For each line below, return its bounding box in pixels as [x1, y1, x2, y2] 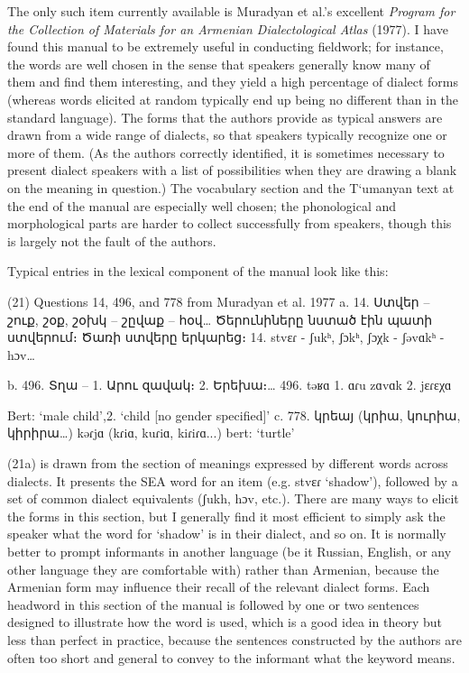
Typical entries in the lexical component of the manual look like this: [7, 262, 389, 281]
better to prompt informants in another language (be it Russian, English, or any [7, 542, 452, 561]
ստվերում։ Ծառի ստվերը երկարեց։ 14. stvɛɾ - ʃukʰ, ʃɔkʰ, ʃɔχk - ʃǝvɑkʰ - [7, 327, 445, 346]
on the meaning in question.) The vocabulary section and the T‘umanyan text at [7, 178, 455, 197]
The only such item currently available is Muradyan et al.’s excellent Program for [7, 2, 455, 20]
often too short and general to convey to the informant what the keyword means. [7, 648, 455, 667]
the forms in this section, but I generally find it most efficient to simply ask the [7, 506, 446, 525]
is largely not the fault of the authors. [7, 231, 216, 250]
